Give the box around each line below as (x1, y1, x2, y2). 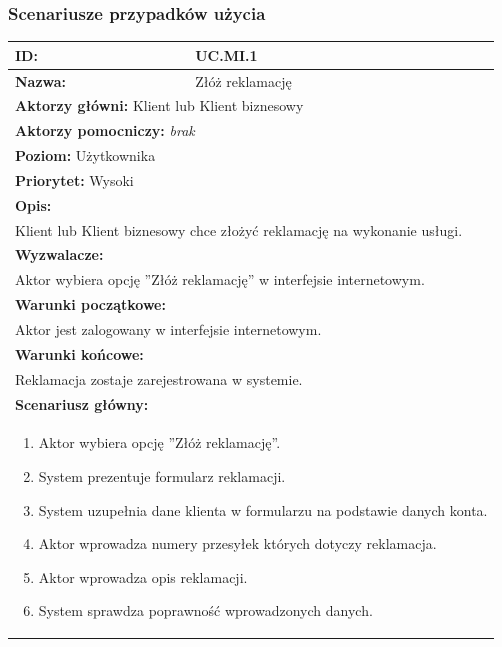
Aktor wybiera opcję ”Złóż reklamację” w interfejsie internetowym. (15, 269, 425, 290)
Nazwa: (15, 70, 67, 91)
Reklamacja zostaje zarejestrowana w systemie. (15, 368, 303, 389)
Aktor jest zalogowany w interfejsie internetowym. (15, 319, 322, 339)
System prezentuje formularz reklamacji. (38, 465, 286, 486)
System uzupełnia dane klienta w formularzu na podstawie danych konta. (38, 499, 488, 520)
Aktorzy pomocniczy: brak (15, 120, 195, 141)
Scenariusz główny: (15, 393, 149, 414)
